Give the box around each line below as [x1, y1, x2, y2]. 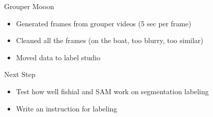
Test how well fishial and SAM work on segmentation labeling [16, 86, 209, 96]
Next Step [4, 69, 36, 80]
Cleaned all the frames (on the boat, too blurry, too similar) [16, 35, 204, 46]
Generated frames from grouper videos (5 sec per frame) [16, 18, 192, 28]
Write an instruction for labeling [16, 103, 117, 113]
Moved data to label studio [16, 52, 101, 62]
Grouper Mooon [4, 1, 54, 11]
